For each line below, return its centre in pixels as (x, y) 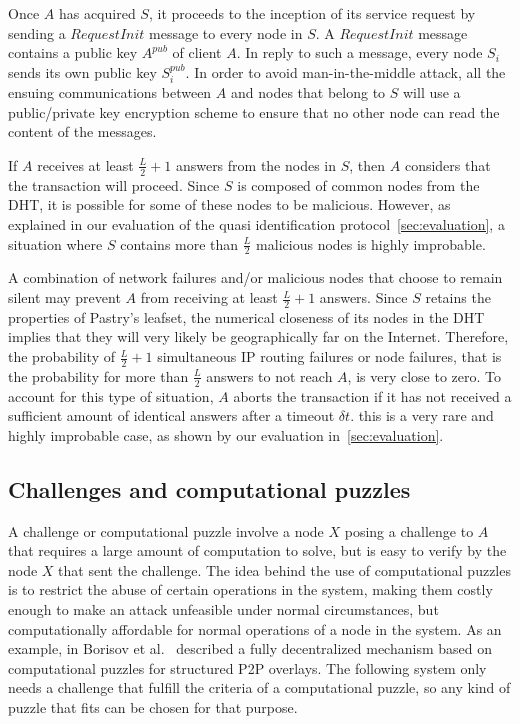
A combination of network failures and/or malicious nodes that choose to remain (255, 277)
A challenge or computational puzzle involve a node (166, 530)
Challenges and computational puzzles (209, 488)
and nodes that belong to (308, 92)
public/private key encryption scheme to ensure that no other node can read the (254, 111)
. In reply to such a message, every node (359, 52)
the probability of (62, 356)
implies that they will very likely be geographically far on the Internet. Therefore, (258, 336)
